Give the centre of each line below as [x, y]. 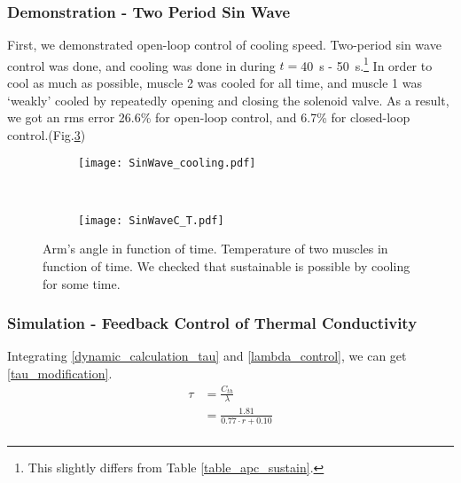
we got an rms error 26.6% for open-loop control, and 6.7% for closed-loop [209, 117]
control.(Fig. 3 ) [47, 134]
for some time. [82, 283]
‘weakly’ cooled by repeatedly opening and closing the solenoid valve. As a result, [228, 100]
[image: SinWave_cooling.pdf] [167, 164]
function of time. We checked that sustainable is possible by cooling [227, 265]
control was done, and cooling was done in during [141, 65]
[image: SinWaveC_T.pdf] [151, 220]
